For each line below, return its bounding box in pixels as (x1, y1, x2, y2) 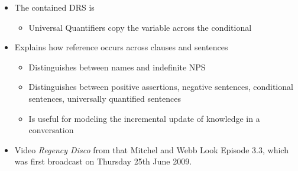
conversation (28, 124, 74, 136)
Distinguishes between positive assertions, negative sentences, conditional (28, 80, 293, 93)
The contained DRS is (14, 1, 95, 13)
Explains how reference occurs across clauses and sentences (14, 41, 228, 53)
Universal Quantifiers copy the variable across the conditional (28, 21, 252, 33)
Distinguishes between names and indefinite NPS (28, 60, 206, 73)
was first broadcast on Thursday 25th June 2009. (14, 155, 192, 167)
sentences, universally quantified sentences (28, 92, 182, 104)
